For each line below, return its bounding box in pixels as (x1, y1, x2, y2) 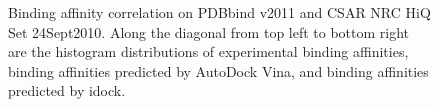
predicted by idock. (8, 80, 126, 101)
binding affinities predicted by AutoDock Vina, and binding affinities (8, 60, 429, 81)
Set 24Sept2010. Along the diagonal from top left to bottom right (8, 21, 410, 42)
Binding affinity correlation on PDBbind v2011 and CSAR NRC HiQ (8, 2, 431, 22)
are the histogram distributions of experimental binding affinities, (8, 41, 409, 62)
